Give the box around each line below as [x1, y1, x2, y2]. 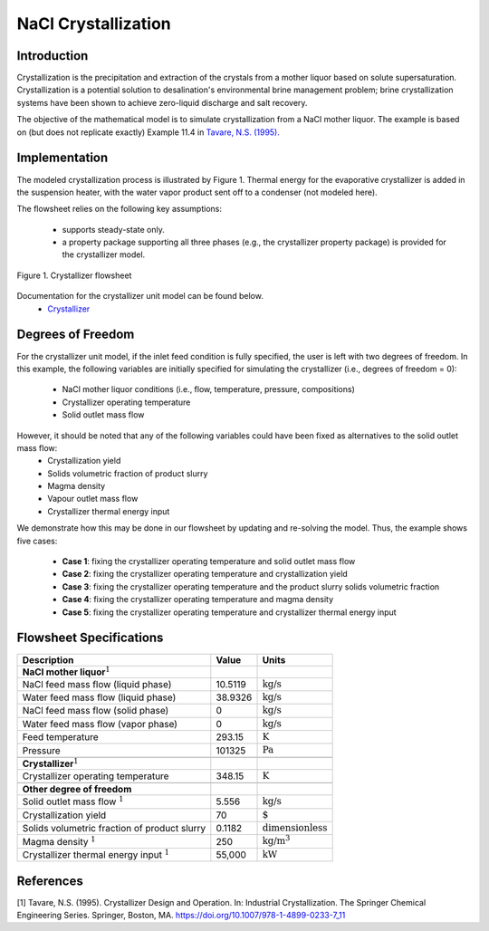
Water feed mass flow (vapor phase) [22, 717, 178, 730]
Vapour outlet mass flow [47, 494, 139, 504]
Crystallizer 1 [22, 756, 79, 770]
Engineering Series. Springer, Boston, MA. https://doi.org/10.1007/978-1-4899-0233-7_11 [16, 910, 346, 921]
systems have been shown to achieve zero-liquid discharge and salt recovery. [16, 97, 308, 108]
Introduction [16, 48, 89, 63]
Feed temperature [22, 731, 99, 744]
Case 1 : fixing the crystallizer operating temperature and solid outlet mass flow [62, 556, 356, 567]
